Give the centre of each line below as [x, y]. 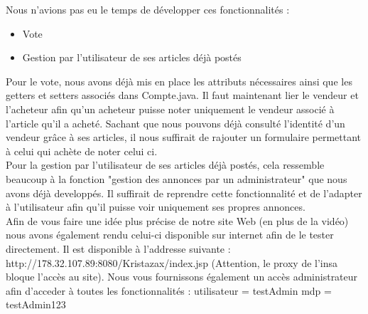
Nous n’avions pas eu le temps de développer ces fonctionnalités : [148, 9]
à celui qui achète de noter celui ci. [82, 151]
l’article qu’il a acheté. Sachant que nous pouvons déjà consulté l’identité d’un [175, 123]
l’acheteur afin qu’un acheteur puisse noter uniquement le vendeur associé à [170, 109]
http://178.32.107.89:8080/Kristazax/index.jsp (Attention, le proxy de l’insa [172, 262]
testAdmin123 [36, 304]
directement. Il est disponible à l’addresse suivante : [118, 248]
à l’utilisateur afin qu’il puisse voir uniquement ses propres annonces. [156, 207]
